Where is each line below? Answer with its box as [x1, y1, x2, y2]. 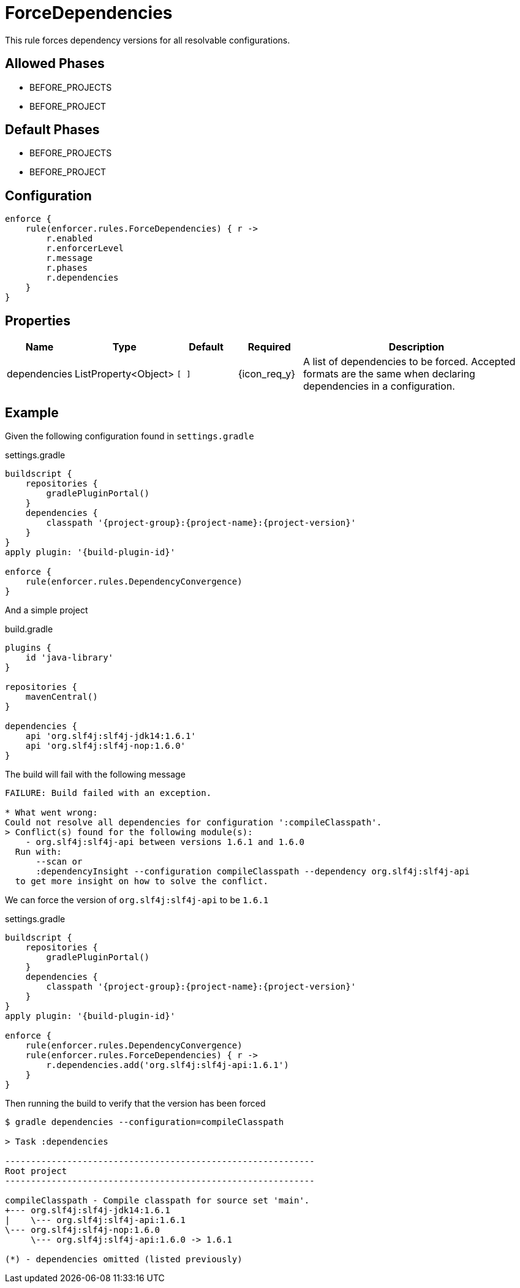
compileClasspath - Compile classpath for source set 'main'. [5, 1195, 310, 1205]
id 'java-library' [25, 652, 114, 662]
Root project [5, 1165, 67, 1176]
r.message [46, 253, 93, 263]
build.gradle [5, 623, 53, 634]
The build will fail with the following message [5, 768, 186, 779]
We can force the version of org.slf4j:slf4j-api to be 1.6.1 [5, 894, 269, 905]
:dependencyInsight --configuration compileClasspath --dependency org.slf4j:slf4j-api [36, 866, 470, 876]
